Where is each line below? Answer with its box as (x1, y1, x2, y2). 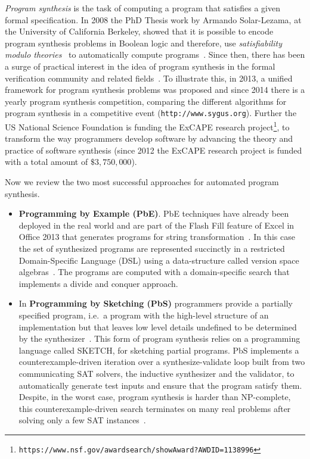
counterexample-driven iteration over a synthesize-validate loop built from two (18, 355, 305, 368)
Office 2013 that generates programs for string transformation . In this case (18, 230, 295, 243)
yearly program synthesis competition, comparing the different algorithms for (5, 95, 287, 107)
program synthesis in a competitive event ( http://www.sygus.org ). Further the (5, 107, 297, 119)
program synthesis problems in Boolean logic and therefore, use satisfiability (5, 36, 283, 49)
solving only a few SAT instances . (18, 414, 146, 426)
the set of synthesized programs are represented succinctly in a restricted (18, 242, 285, 254)
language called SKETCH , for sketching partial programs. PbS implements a (18, 344, 299, 356)
